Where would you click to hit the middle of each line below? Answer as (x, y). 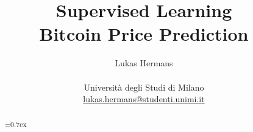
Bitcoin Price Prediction (144, 34)
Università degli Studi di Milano (144, 87)
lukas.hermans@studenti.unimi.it (144, 99)
